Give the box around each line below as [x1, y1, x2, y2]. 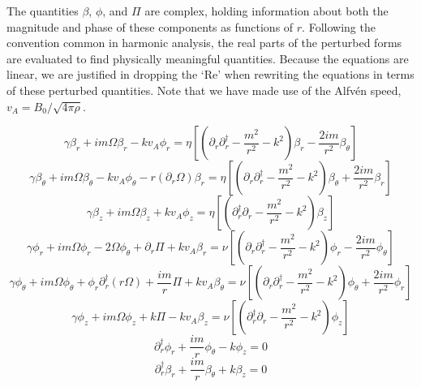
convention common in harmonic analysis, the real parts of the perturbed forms [6, 34, 402, 51]
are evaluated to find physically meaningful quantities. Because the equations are [6, 49, 409, 67]
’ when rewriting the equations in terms [217, 66, 415, 83]
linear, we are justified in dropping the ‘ [6, 66, 204, 83]
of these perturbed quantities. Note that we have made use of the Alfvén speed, [6, 81, 402, 98]
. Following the [302, 18, 376, 35]
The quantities [6, 2, 79, 19]
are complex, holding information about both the [144, 2, 389, 19]
